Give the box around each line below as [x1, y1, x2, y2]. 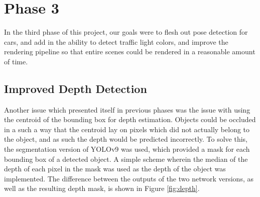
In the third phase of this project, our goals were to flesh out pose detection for [4, 27, 248, 37]
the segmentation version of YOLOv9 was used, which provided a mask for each [4, 144, 250, 154]
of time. [4, 56, 28, 66]
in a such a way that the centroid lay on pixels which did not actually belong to [4, 124, 250, 134]
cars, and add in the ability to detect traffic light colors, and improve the [4, 36, 228, 47]
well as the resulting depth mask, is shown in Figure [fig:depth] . [4, 183, 200, 193]
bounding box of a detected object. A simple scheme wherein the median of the [4, 153, 248, 164]
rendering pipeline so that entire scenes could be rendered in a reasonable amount [4, 46, 255, 57]
